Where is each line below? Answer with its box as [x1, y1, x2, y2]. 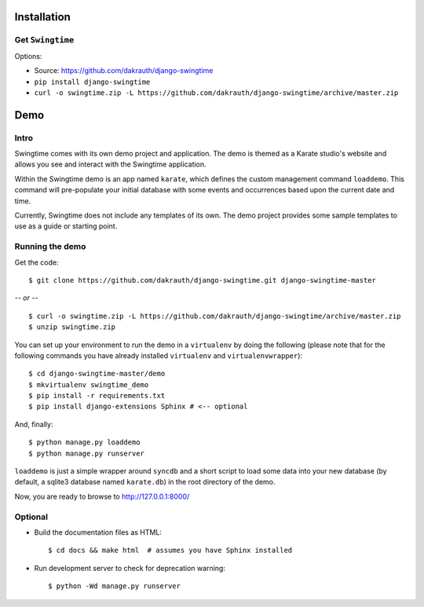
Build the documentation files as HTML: [34, 527, 163, 537]
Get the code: [14, 258, 59, 267]
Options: [14, 51, 42, 60]
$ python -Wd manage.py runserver [48, 582, 181, 591]
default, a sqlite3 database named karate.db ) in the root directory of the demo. [14, 477, 276, 487]
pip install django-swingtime [34, 77, 151, 86]
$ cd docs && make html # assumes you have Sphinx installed [48, 546, 293, 555]
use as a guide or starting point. [14, 221, 118, 231]
